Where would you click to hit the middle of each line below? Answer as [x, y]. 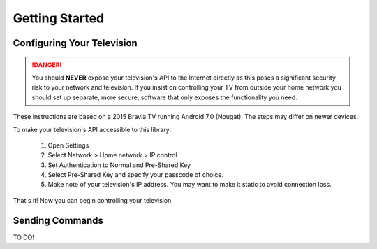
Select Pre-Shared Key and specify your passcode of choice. [135, 175]
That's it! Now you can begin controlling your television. [93, 200]
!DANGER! [47, 65]
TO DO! [24, 237]
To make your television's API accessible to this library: [92, 129]
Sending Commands [58, 220]
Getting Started [59, 18]
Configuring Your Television [75, 43]
